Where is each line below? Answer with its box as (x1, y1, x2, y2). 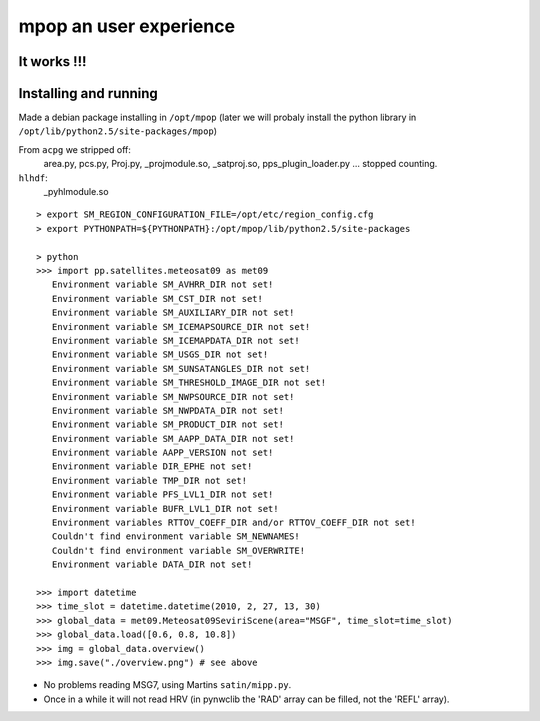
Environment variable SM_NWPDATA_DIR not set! (51, 405, 285, 416)
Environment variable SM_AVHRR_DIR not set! (51, 279, 274, 290)
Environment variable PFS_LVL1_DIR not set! (51, 489, 274, 500)
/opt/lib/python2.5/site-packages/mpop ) (18, 125, 217, 137)
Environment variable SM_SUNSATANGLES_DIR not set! (51, 363, 311, 374)
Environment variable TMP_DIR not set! (51, 475, 248, 486)
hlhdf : (18, 171, 49, 184)
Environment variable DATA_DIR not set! (51, 559, 253, 570)
